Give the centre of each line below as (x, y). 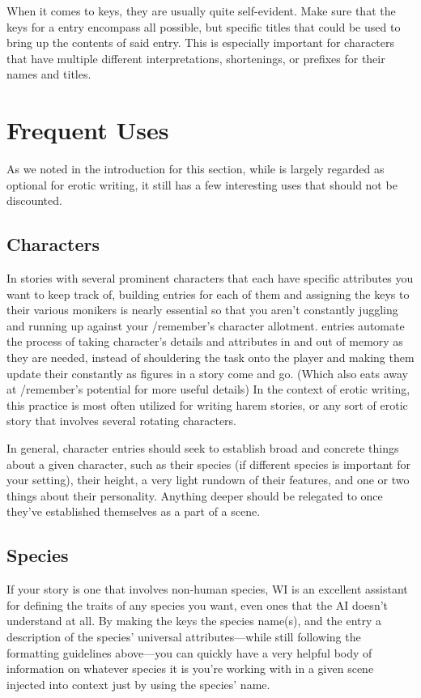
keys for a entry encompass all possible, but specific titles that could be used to (204, 26)
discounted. (34, 200)
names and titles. (49, 74)
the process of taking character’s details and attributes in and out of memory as (205, 341)
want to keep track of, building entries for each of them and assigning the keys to (208, 294)
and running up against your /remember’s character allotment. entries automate (206, 325)
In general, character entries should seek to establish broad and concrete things (203, 448)
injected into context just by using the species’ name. (138, 684)
